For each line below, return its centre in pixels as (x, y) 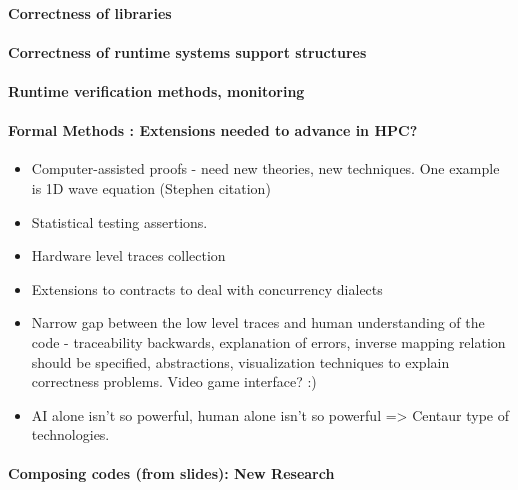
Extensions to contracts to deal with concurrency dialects (207, 288)
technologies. (70, 434)
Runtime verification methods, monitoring (156, 90)
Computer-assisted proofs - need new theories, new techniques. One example (265, 168)
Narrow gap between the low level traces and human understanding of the (258, 322)
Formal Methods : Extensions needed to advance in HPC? (213, 130)
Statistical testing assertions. (119, 221)
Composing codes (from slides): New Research (171, 473)
